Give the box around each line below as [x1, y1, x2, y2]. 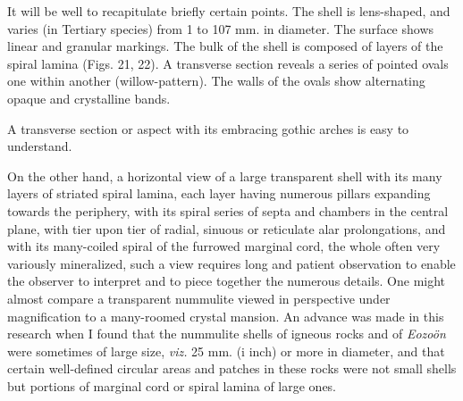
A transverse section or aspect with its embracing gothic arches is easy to [7, 119, 409, 138]
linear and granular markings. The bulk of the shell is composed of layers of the [7, 37, 443, 55]
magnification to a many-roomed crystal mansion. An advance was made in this [7, 306, 444, 325]
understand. [7, 137, 72, 155]
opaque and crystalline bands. [7, 88, 171, 107]
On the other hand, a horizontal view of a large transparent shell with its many [7, 166, 442, 185]
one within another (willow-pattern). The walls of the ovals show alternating [7, 71, 425, 90]
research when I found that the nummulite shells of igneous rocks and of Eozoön [7, 324, 446, 343]
